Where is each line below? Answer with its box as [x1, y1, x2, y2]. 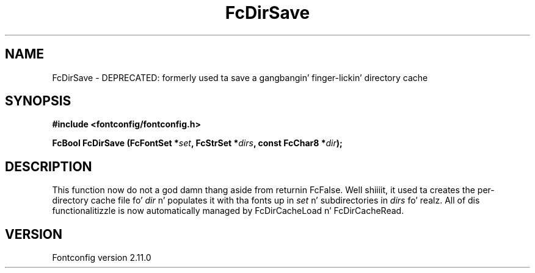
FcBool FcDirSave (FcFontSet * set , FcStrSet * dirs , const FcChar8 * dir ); [52, 138, 343, 149]
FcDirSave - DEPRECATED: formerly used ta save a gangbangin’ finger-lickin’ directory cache [52, 72, 428, 83]
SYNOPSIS [5, 93, 71, 109]
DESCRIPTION [5, 158, 92, 174]
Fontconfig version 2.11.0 [52, 252, 151, 263]
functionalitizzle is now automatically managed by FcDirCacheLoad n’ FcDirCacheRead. [52, 205, 404, 216]
